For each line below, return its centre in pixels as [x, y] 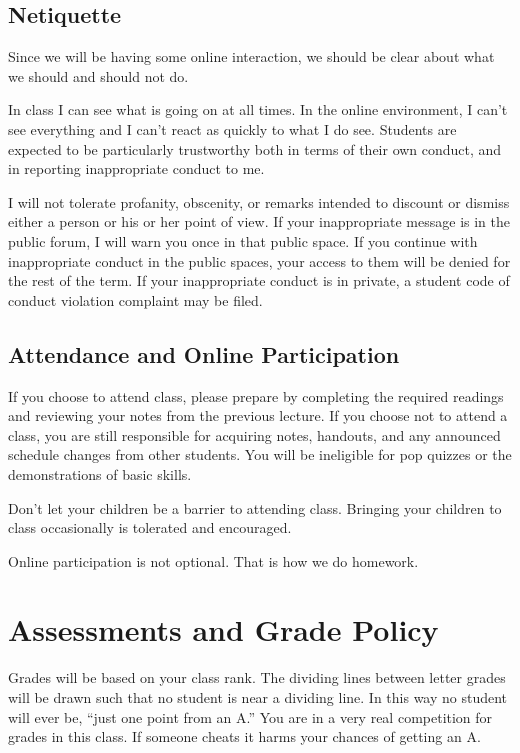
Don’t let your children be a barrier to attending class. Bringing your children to [255, 507]
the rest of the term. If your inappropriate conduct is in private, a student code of [259, 280]
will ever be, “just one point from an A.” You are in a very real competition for [250, 716]
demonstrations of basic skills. [100, 473]
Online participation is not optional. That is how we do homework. [213, 560]
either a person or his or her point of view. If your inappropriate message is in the [259, 221]
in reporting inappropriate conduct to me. [136, 168]
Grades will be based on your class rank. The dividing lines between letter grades [257, 677]
